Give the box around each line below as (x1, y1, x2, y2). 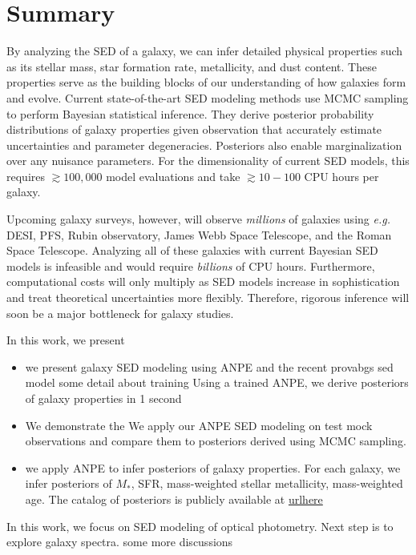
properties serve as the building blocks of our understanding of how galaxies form (6, 74, 406, 90)
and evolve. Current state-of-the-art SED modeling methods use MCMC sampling (6, 89, 409, 106)
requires (6, 167, 45, 184)
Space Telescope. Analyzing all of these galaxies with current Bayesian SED (6, 242, 378, 259)
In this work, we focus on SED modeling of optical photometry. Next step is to (6, 517, 394, 534)
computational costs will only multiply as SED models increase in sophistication (6, 273, 400, 290)
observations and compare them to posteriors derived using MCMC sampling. (25, 432, 406, 449)
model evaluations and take (106, 167, 240, 184)
